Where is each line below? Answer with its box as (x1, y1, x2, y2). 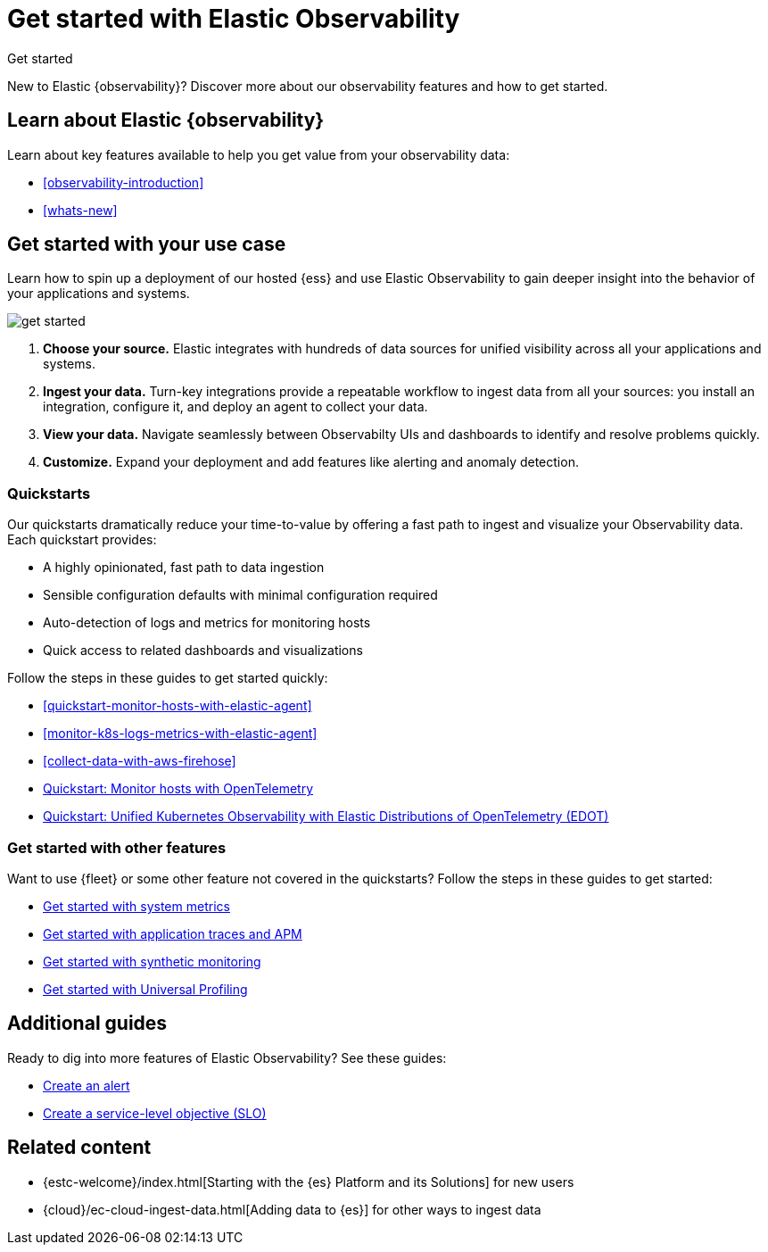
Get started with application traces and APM (43, 925, 302, 941)
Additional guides (7, 1012, 168, 1035)
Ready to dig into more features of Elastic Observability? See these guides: (7, 1049, 447, 1065)
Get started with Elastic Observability (7, 4, 460, 34)
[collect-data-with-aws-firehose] (43, 753, 236, 769)
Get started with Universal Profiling (43, 981, 248, 997)
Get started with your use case (7, 233, 286, 256)
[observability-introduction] (43, 174, 204, 190)
